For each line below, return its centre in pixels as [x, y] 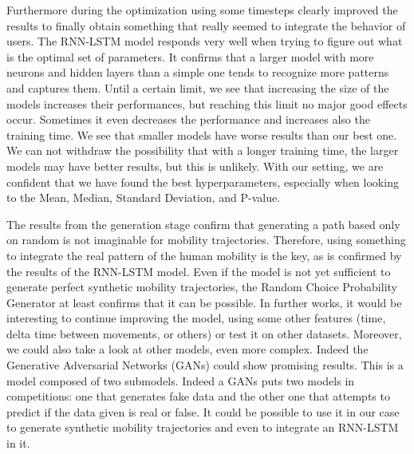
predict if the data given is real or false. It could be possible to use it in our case [203, 411]
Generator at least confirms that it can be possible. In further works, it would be [204, 302]
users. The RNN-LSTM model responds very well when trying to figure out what [205, 41]
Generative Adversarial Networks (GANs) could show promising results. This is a [205, 365]
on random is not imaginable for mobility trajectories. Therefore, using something [206, 240]
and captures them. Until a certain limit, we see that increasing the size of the [198, 87]
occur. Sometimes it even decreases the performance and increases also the [188, 119]
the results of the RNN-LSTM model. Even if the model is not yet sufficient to [199, 271]
